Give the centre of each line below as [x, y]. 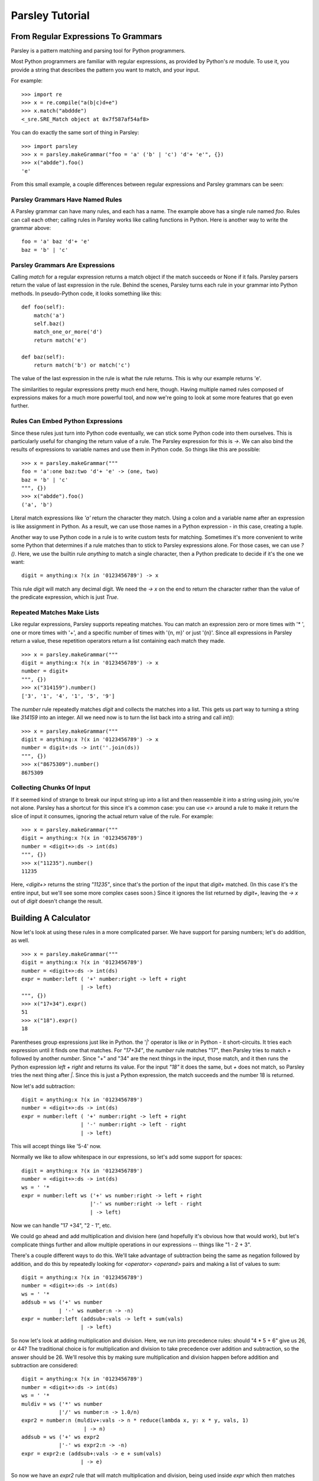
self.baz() [49, 323]
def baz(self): [43, 357]
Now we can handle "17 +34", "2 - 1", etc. [61, 1226]
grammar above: [31, 228]
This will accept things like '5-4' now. [56, 1146]
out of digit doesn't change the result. [57, 901]
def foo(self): [43, 307]
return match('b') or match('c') [82, 365]
